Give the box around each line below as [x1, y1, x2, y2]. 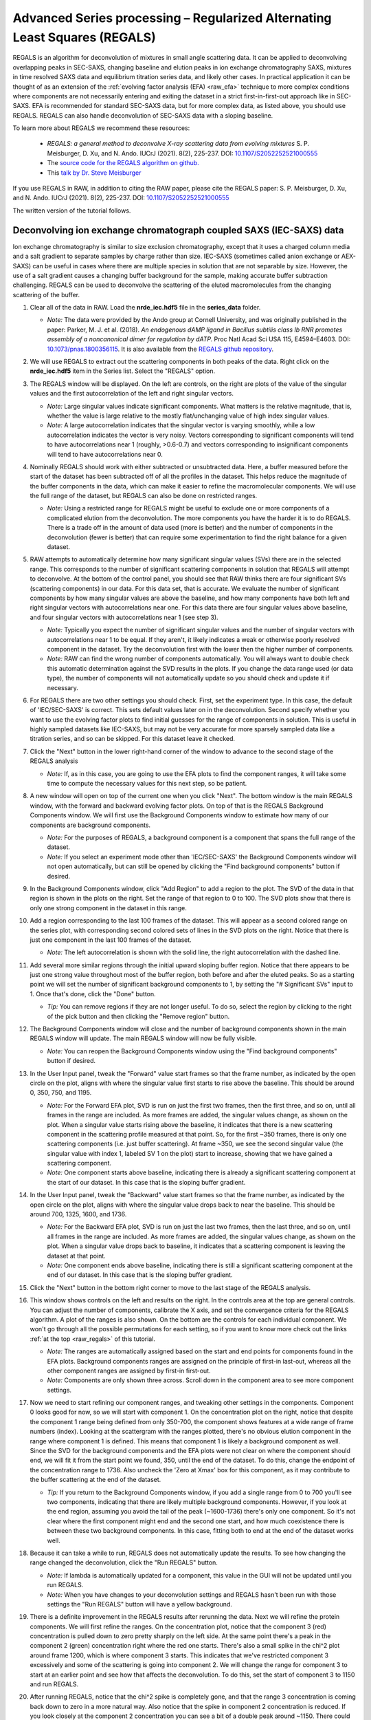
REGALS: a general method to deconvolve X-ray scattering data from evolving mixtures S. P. [47, 140, 309, 148]
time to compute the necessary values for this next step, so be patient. [47, 780, 247, 788]
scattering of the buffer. [12, 290, 80, 299]
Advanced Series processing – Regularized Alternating [12, 10, 333, 25]
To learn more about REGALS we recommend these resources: [12, 124, 190, 132]
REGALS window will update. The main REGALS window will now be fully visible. [30, 1034, 257, 1042]
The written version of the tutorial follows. [12, 206, 131, 215]
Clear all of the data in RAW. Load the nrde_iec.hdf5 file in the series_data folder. [30, 303, 261, 312]
